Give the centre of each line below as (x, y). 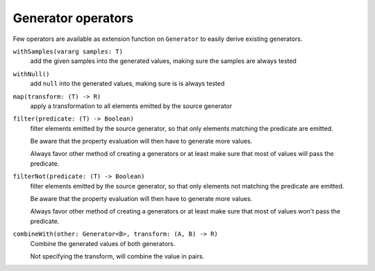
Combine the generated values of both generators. (103, 243)
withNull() (31, 74)
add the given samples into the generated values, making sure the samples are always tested (163, 61)
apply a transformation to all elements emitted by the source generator (131, 106)
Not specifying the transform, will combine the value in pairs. (117, 256)
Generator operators (73, 18)
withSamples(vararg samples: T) (68, 51)
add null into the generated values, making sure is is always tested (127, 84)
